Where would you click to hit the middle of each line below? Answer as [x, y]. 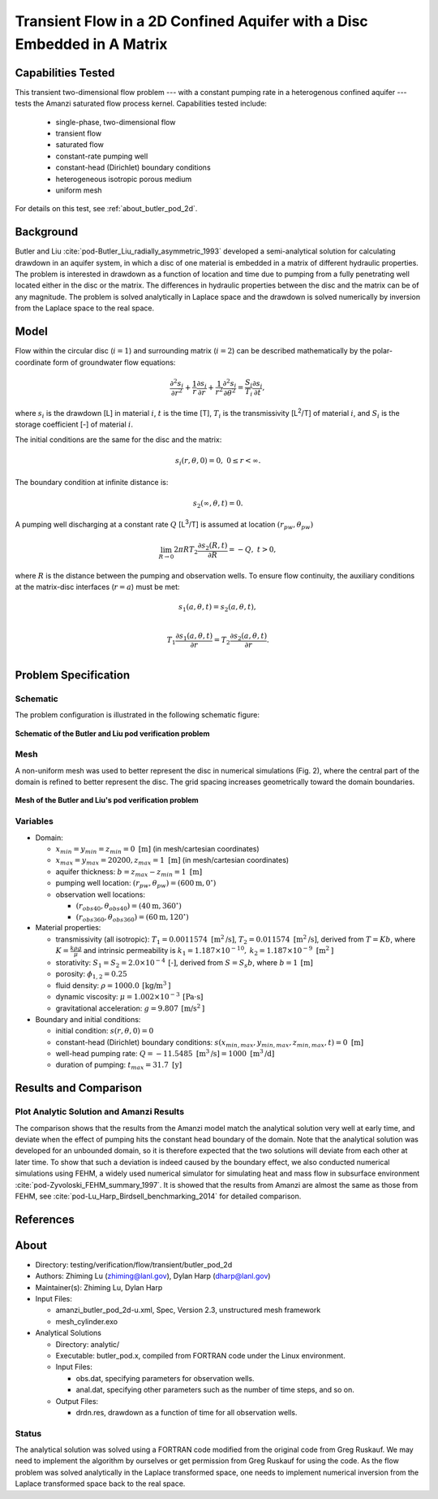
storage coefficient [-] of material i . [74, 425]
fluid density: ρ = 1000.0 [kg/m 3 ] [113, 985]
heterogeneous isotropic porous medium [124, 179]
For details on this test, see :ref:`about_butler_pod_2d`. [106, 209]
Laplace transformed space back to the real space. [100, 1484]
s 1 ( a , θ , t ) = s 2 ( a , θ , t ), [217, 608]
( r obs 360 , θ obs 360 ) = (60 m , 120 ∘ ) [133, 917]
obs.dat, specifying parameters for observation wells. [165, 1378]
